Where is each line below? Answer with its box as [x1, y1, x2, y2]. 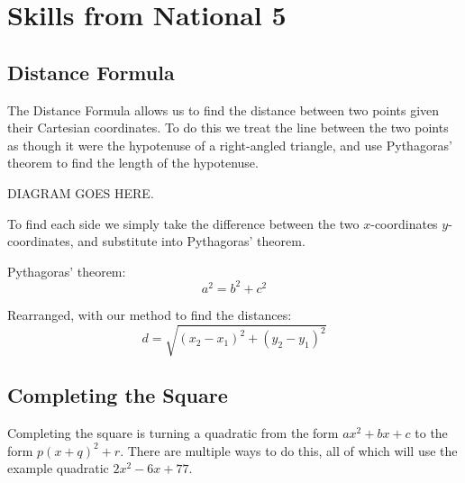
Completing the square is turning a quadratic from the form [7, 424, 339, 442]
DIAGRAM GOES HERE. [7, 183, 154, 202]
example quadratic [7, 459, 109, 478]
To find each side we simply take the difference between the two [7, 214, 360, 232]
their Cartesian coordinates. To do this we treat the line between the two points [7, 118, 449, 137]
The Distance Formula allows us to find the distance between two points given [7, 100, 440, 119]
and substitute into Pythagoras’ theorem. [77, 232, 305, 251]
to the [415, 424, 448, 442]
